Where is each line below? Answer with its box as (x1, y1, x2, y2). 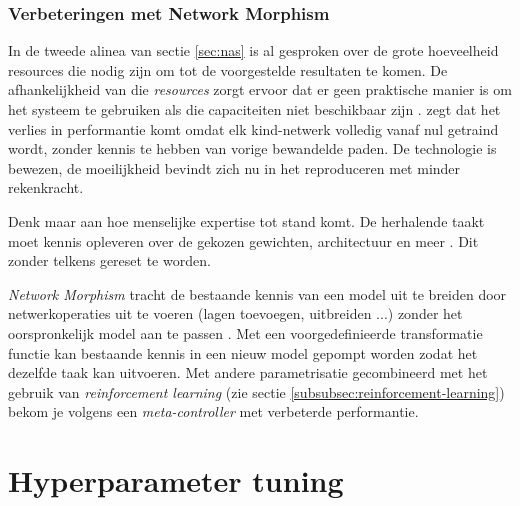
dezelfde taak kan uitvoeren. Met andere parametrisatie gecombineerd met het (8, 362, 488, 383)
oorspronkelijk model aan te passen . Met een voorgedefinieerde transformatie (8, 322, 483, 343)
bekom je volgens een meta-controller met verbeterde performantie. (8, 401, 419, 422)
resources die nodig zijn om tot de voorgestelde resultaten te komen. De (8, 59, 448, 80)
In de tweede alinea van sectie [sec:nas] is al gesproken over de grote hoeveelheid (8, 40, 499, 61)
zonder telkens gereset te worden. (8, 250, 211, 271)
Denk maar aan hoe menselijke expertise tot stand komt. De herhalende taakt (8, 210, 485, 231)
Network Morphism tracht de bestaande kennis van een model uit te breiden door (8, 283, 507, 304)
